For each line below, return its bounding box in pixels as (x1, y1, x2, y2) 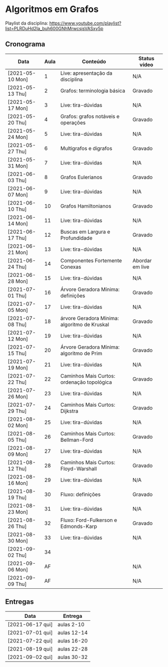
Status (138, 55, 154, 62)
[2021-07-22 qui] (7, 637, 53, 644)
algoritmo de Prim (60, 350, 102, 357)
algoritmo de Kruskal (60, 321, 109, 328)
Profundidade (60, 234, 92, 241)
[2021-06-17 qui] (7, 621, 53, 628)
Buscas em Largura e (60, 228, 110, 235)
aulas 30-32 (57, 653, 88, 660)
